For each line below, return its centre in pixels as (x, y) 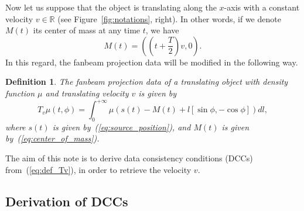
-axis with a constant (262, 7)
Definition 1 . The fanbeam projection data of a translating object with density (147, 82)
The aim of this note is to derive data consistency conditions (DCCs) (129, 158)
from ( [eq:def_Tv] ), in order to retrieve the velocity (98, 169)
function (20, 93)
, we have (162, 30)
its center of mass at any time (87, 30)
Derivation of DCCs (67, 201)
